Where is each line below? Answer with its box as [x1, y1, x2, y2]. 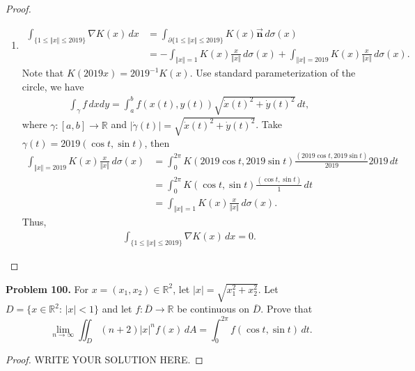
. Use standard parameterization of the [189, 65, 356, 80]
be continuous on [177, 301, 250, 316]
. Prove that [260, 301, 313, 316]
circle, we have [22, 79, 84, 94]
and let [102, 301, 132, 316]
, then [144, 135, 170, 150]
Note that [22, 65, 64, 80]
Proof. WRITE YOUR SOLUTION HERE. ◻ [6, 352, 203, 367]
